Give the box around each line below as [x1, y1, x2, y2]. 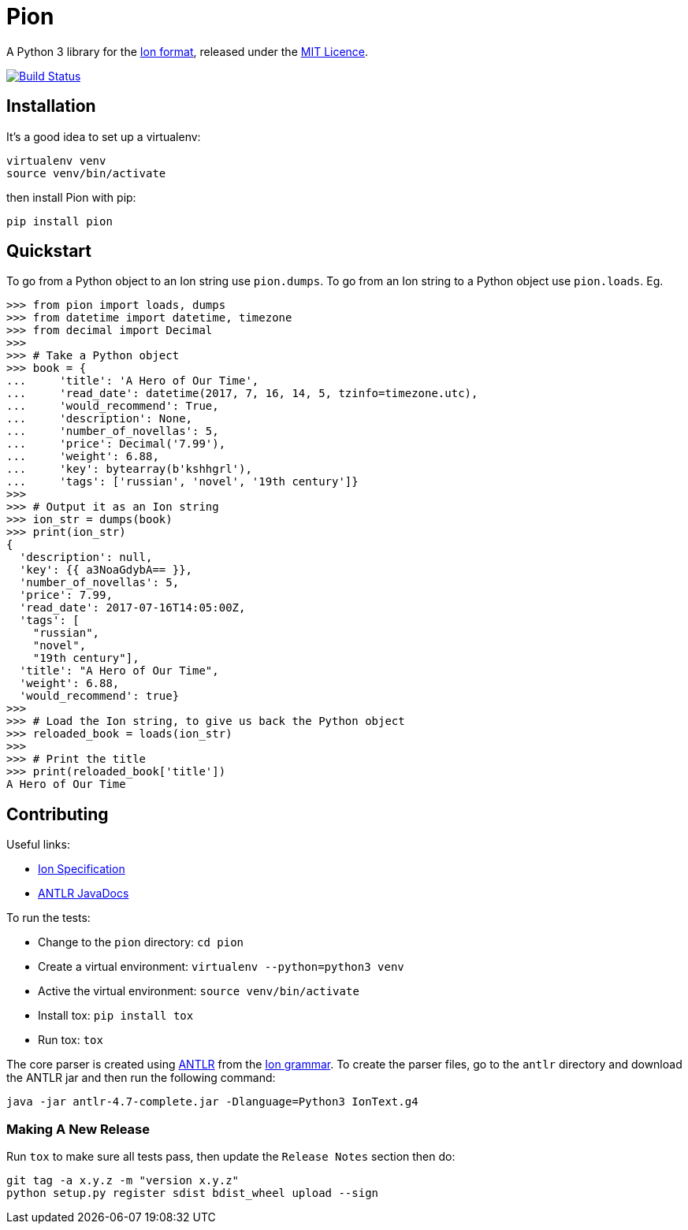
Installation [6, 96, 96, 117]
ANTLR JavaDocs [38, 886, 129, 901]
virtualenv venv [6, 154, 106, 167]
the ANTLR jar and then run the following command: [6, 1071, 276, 1085]
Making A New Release [6, 1120, 150, 1137]
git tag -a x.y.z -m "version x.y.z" [6, 1174, 240, 1187]
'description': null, [19, 551, 153, 564]
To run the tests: [6, 911, 91, 925]
